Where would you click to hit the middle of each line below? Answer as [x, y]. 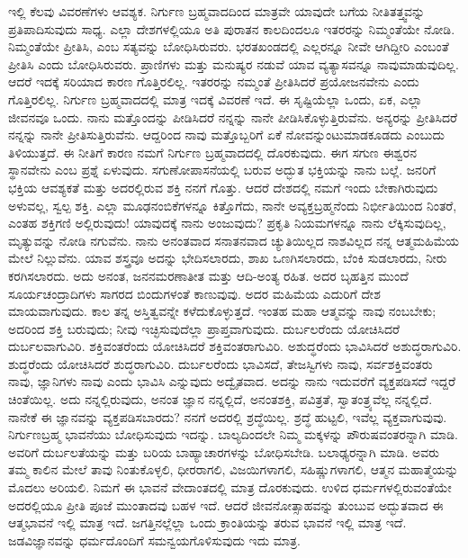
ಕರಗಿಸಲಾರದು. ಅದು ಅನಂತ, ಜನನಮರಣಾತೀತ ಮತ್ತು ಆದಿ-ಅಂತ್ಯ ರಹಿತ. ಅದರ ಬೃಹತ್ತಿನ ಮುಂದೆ [208, 275]
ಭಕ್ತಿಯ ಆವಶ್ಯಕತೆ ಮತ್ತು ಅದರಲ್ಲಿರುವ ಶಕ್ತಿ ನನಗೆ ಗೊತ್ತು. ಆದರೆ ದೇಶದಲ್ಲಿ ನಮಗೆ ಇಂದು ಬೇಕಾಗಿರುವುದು [223, 187]
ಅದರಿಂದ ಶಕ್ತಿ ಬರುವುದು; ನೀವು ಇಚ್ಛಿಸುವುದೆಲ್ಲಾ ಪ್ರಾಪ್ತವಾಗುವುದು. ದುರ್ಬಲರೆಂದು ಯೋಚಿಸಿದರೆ [204, 328]
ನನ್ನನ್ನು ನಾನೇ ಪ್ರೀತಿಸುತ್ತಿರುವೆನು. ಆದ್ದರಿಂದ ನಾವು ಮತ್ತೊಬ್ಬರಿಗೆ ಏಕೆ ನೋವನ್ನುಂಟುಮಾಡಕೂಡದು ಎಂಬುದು [226, 135]
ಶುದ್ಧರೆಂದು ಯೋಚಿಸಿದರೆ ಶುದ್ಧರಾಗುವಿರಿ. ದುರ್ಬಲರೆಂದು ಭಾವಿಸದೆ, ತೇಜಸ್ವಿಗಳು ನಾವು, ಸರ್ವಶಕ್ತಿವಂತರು [220, 363]
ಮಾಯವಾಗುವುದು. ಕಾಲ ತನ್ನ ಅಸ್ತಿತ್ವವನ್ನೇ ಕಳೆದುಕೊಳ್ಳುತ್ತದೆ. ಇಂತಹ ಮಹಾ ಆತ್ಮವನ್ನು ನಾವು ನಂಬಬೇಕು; [222, 311]
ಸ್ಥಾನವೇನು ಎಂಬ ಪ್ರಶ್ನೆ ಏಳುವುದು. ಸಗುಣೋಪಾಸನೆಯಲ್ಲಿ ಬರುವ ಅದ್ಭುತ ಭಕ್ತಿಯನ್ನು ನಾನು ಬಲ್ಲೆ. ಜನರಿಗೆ [222, 170]
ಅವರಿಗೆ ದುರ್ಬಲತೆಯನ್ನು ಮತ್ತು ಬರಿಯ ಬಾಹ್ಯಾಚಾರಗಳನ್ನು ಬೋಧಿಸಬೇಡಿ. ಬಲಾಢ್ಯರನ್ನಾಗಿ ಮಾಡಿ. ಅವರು [224, 451]
